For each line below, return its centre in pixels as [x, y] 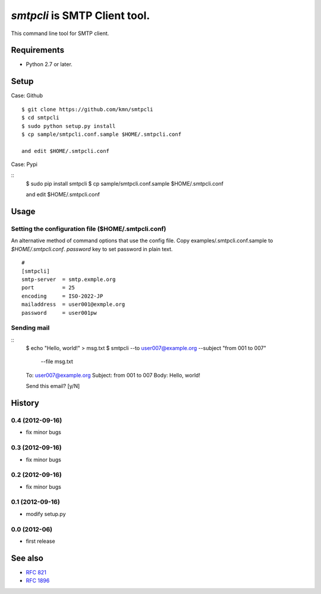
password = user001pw [59, 313]
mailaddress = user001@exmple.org [73, 304]
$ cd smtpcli [40, 118]
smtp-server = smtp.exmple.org [69, 279]
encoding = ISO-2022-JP [62, 296]
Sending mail [30, 328]
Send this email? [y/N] [53, 386]
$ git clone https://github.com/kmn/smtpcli [88, 109]
